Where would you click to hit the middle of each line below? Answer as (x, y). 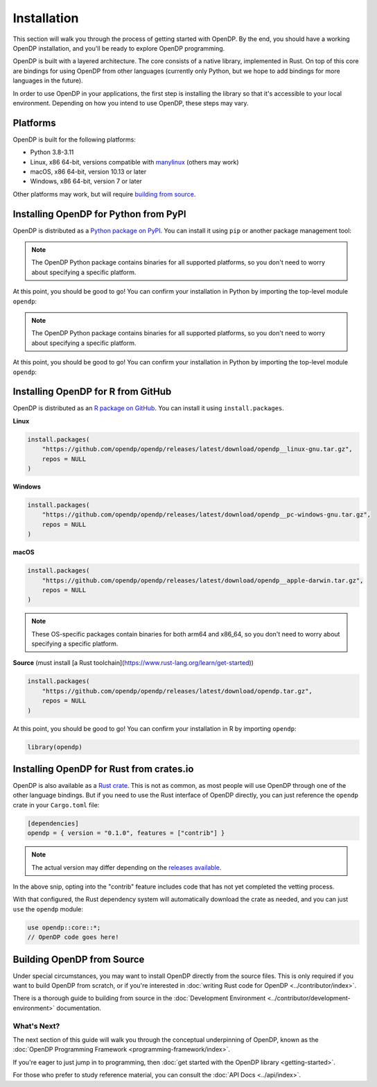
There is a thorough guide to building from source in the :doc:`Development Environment (139, 998)
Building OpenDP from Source (79, 959)
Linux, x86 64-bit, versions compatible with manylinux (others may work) (134, 162)
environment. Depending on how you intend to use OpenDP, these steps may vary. (131, 103)
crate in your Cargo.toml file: (56, 804)
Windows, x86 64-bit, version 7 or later (86, 181)
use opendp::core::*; (64, 927)
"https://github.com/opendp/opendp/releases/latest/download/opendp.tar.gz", (177, 691)
